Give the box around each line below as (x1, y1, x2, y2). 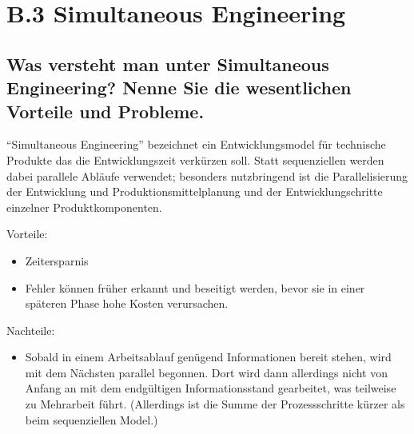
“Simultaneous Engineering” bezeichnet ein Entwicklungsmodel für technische (6, 136, 386, 153)
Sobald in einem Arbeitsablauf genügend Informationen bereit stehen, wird (25, 348, 392, 365)
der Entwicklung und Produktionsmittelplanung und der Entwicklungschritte (6, 183, 383, 200)
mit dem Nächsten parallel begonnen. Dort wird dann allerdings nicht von (25, 364, 388, 380)
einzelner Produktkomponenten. (6, 198, 162, 215)
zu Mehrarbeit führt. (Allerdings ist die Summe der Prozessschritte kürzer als (25, 396, 405, 412)
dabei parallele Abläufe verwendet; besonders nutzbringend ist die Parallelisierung (6, 167, 408, 184)
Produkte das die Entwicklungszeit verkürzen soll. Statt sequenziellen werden (6, 151, 384, 168)
